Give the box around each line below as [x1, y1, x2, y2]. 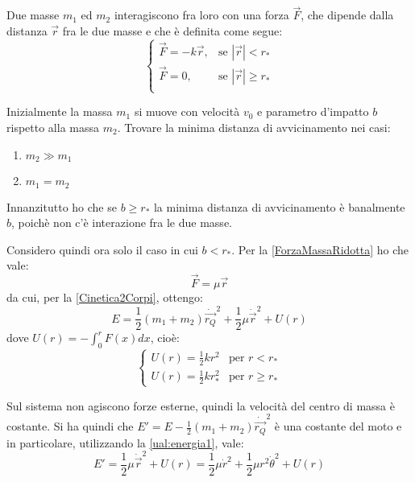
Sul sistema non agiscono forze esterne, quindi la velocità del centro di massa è [6, 397, 395, 414]
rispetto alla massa [6, 119, 99, 136]
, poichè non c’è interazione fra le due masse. [11, 214, 232, 231]
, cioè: [150, 329, 180, 346]
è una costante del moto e [274, 418, 402, 435]
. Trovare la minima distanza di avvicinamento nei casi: [117, 119, 391, 136]
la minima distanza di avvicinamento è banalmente [153, 198, 405, 215]
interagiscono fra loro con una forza [114, 6, 289, 23]
